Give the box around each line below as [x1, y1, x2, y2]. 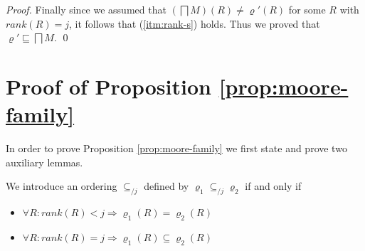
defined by [144, 178, 189, 193]
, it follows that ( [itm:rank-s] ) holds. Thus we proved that [68, 16, 320, 31]
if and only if [245, 178, 302, 193]
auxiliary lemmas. [6, 154, 83, 169]
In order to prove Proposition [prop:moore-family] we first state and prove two [6, 141, 347, 156]
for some [288, 2, 326, 16]
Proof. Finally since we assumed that [6, 2, 166, 16]
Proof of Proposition [6, 71, 211, 100]
